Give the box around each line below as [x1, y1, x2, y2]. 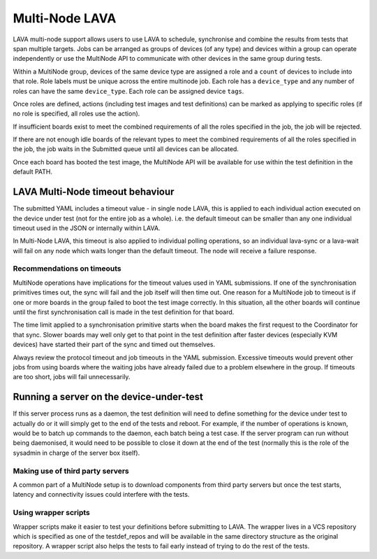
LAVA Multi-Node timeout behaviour [13, 186, 175, 198]
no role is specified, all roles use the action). [13, 109, 140, 118]
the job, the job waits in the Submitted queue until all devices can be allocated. [13, 145, 239, 153]
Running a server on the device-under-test [13, 391, 204, 403]
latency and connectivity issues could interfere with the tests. [13, 490, 190, 499]
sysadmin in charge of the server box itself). [13, 448, 140, 457]
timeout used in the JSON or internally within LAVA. [13, 224, 161, 232]
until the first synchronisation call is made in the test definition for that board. [13, 308, 235, 316]
